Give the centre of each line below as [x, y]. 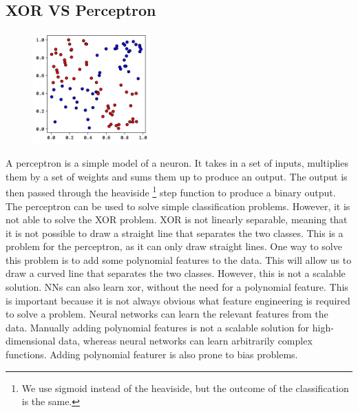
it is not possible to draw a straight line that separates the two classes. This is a [175, 233]
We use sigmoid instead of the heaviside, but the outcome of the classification [185, 388]
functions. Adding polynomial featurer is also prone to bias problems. [152, 354]
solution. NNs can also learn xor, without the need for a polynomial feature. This [177, 287]
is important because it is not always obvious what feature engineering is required [178, 300]
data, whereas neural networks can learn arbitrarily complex [186, 341]
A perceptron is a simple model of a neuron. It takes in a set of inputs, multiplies [177, 163]
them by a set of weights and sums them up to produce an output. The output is [177, 176]
